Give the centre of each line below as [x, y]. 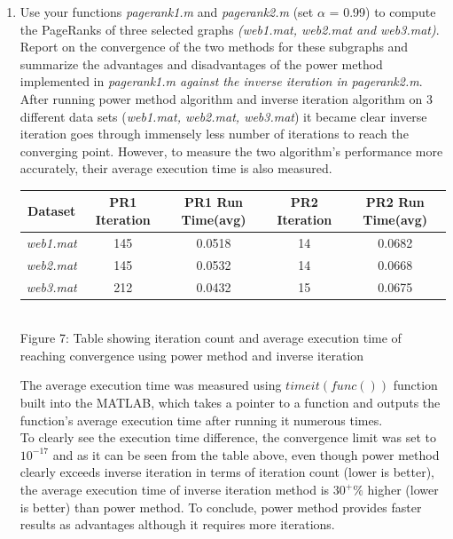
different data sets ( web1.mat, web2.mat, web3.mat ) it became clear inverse [223, 116]
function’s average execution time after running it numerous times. [201, 420]
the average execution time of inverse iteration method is [175, 489]
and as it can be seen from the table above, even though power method [246, 454]
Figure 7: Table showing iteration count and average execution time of [211, 338]
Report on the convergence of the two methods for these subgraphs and [214, 47]
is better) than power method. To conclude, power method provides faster [221, 507]
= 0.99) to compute [383, 12]
